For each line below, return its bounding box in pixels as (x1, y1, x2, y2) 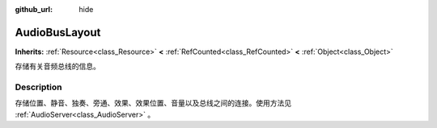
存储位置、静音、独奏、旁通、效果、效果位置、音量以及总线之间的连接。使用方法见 (15, 98, 291, 108)
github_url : (15, 5, 53, 14)
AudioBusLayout (15, 25, 101, 39)
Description (15, 81, 62, 93)
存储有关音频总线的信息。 (15, 61, 100, 72)
